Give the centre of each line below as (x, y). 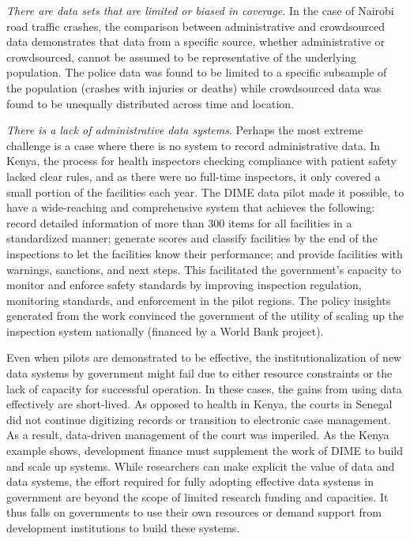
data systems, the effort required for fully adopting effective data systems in (190, 481)
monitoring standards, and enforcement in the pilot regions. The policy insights (199, 300)
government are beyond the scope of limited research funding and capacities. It (197, 496)
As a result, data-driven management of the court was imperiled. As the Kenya (198, 435)
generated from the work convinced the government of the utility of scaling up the (205, 316)
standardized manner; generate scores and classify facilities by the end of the (192, 238)
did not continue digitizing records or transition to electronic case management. (199, 419)
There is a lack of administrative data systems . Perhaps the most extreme (185, 130)
